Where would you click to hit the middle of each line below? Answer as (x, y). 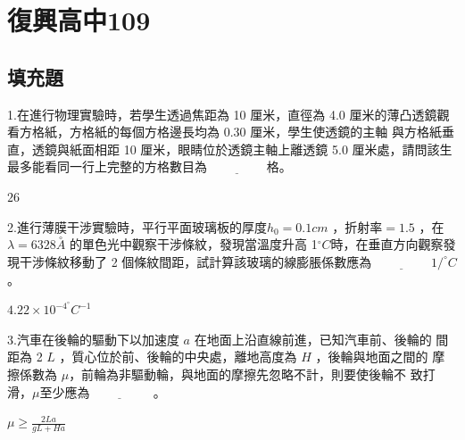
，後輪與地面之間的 (372, 357)
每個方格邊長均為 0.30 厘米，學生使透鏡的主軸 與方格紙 (280, 132)
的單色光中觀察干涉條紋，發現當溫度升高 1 (193, 244)
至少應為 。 (103, 391)
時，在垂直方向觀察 (387, 244)
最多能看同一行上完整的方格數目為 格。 (149, 166)
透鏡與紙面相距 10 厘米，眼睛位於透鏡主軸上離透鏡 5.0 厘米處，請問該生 (242, 149)
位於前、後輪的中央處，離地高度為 (197, 357)
